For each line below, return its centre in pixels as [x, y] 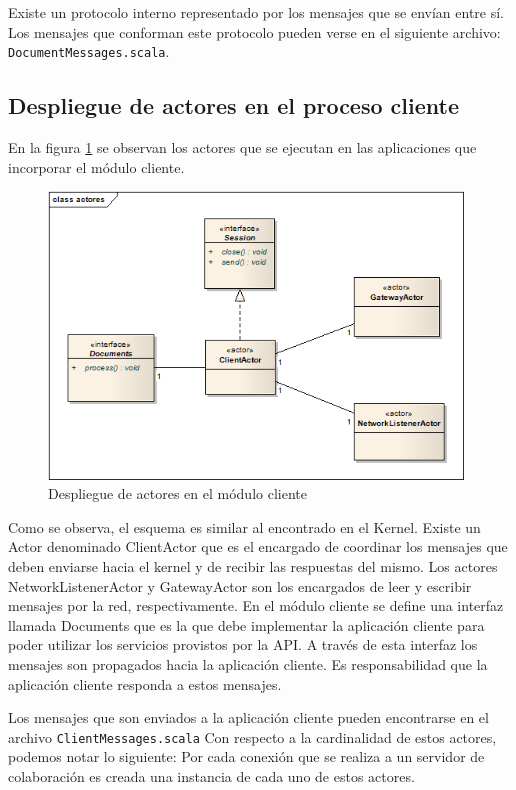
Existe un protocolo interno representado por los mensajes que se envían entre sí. [256, 12]
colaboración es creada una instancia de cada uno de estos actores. [211, 775]
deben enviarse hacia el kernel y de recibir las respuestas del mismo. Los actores [253, 565]
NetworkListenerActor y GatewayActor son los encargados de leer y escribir [240, 585]
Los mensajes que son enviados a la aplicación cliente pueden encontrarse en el [248, 717]
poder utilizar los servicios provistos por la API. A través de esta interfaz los [243, 644]
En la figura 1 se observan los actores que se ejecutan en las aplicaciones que [242, 147]
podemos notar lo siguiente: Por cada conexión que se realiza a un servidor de [246, 756]
